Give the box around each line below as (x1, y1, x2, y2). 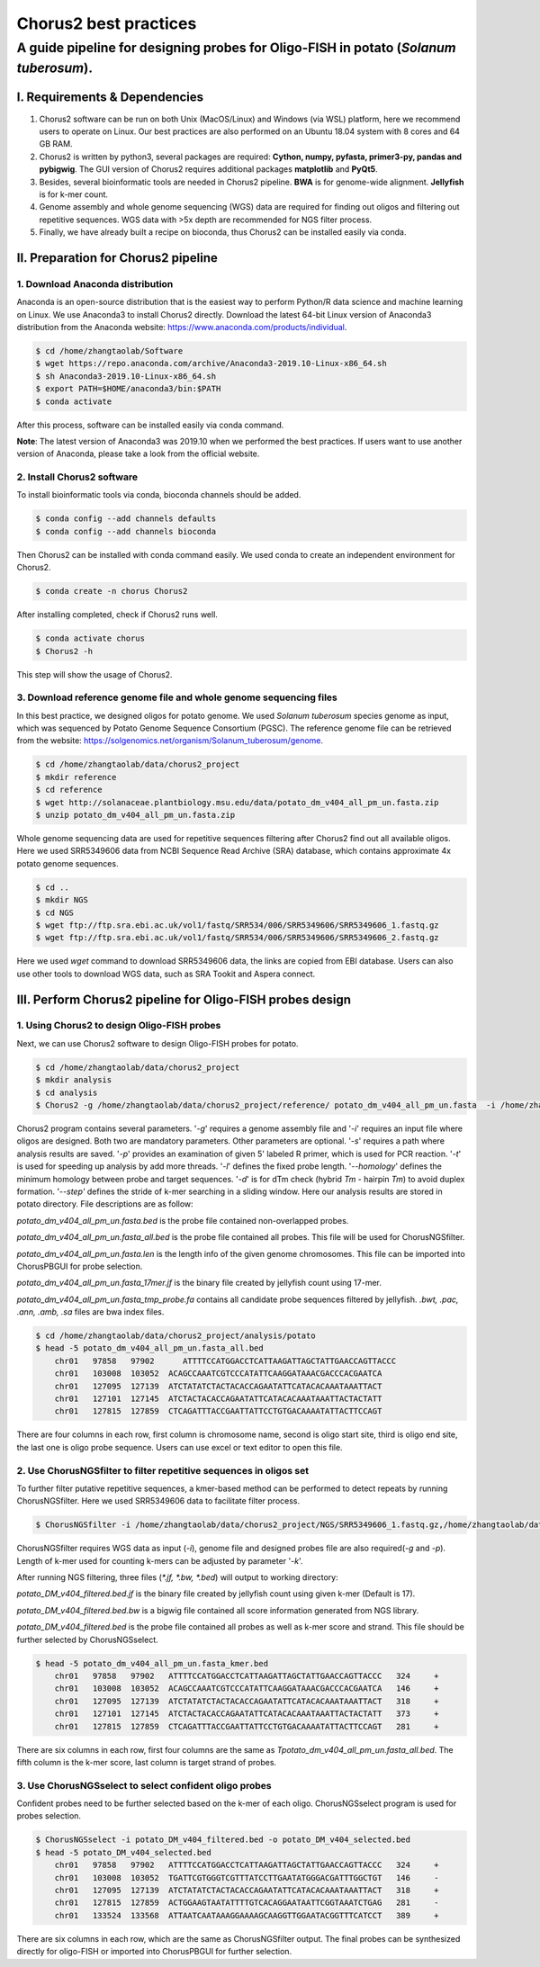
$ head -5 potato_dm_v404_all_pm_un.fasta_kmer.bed (35, 1658, 269, 1668)
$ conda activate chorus (35, 633, 146, 643)
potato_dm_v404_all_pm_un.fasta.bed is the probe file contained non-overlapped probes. (16, 1215, 349, 1226)
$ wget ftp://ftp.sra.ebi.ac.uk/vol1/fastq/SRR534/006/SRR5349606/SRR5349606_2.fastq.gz (35, 932, 440, 943)
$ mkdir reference (35, 772, 117, 782)
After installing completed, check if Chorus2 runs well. (16, 609, 218, 620)
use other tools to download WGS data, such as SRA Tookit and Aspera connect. (16, 968, 316, 979)
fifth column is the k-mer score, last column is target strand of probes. (16, 1756, 277, 1767)
